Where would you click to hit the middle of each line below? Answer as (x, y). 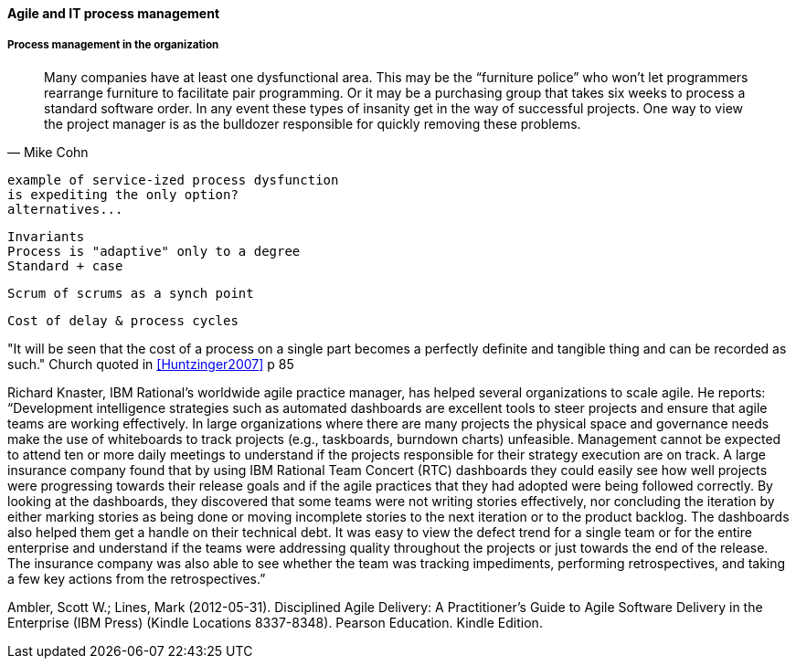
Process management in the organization (113, 45)
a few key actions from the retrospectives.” (137, 578)
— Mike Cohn (48, 152)
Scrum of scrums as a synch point (131, 293)
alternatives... (65, 209)
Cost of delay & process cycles (123, 320)
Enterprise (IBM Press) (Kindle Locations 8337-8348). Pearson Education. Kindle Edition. (275, 622)
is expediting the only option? (123, 194)
